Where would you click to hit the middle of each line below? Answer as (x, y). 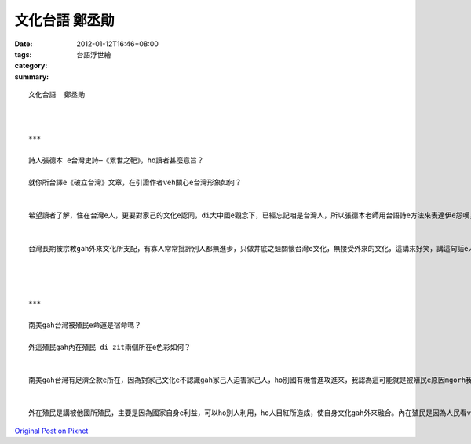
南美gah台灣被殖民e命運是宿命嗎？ (85, 325)
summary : (32, 76)
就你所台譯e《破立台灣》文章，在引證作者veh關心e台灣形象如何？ (135, 183)
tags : (23, 54)
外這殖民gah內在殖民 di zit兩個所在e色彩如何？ (110, 348)
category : (31, 66)
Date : (24, 44)
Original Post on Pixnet (51, 431)
